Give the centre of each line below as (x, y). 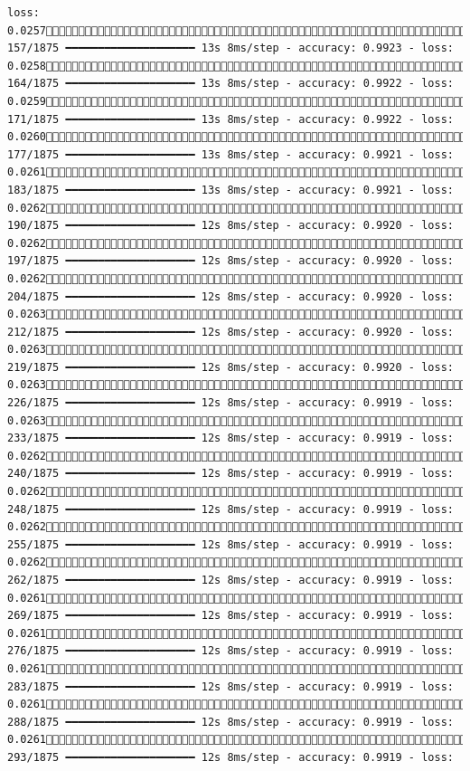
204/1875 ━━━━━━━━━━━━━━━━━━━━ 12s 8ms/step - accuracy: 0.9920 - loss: (230, 296)
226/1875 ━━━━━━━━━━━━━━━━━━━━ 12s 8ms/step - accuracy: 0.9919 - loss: (230, 403)
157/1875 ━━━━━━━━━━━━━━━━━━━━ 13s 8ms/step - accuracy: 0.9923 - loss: (230, 48)
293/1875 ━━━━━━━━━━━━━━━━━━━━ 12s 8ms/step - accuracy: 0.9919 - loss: (230, 757)
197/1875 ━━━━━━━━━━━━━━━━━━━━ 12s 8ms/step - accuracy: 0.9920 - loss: (230, 261)
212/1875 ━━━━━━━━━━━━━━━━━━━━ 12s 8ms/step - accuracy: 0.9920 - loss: (230, 332)
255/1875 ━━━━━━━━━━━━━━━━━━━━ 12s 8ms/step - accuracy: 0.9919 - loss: (230, 544)
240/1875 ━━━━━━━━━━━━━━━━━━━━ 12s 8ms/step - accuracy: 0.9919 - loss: (230, 474)
